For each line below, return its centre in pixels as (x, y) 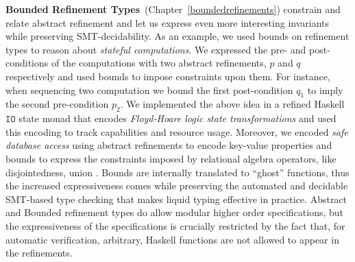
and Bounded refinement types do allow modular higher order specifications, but (174, 212)
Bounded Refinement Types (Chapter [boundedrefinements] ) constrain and (173, 9)
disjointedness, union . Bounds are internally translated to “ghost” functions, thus (177, 172)
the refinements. (39, 253)
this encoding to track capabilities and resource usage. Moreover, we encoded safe (177, 131)
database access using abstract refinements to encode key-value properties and (169, 145)
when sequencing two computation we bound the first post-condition (149, 90)
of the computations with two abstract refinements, (159, 63)
